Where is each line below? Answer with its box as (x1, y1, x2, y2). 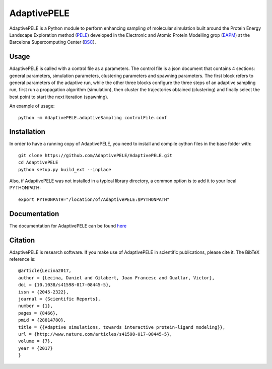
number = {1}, (18, 303, 53, 309)
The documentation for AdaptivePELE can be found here (9, 223, 127, 229)
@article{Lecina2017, (18, 268, 72, 274)
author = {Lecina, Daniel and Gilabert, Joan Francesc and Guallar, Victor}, (18, 275, 215, 280)
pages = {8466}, (18, 310, 58, 316)
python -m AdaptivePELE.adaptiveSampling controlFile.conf (18, 115, 167, 120)
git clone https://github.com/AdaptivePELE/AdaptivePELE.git (18, 153, 172, 158)
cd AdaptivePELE (18, 160, 58, 166)
